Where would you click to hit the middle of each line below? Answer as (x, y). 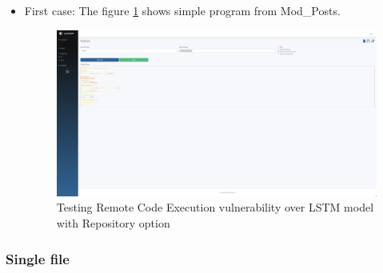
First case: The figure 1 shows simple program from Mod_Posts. (182, 10)
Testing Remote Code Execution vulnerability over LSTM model (215, 207)
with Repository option (113, 223)
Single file (38, 258)
